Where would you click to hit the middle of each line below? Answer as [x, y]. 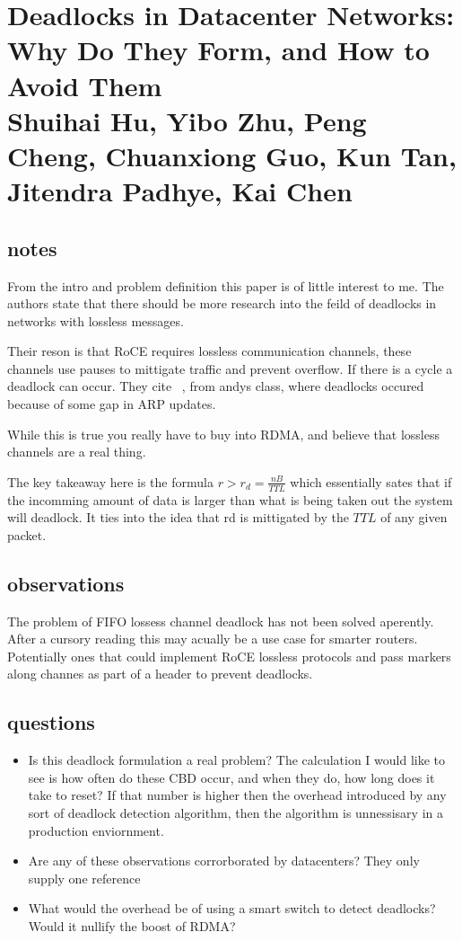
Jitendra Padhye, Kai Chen [180, 191]
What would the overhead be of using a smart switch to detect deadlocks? [232, 908]
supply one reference [84, 878]
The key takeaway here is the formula [110, 481]
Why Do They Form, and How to [218, 50]
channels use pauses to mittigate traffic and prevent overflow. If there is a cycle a [230, 368]
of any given [414, 517]
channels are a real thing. [77, 452]
